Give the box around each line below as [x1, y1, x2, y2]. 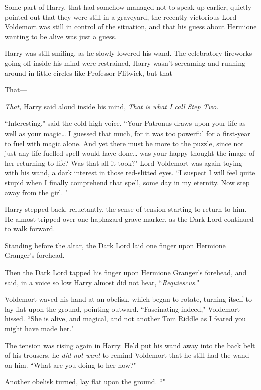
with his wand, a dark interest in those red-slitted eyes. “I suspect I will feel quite [5, 167, 255, 178]
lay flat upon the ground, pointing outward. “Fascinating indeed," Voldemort [5, 303, 240, 314]
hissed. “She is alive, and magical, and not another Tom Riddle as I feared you [5, 313, 246, 324]
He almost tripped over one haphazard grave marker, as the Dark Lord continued [5, 213, 254, 224]
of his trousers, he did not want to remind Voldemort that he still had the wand [5, 350, 249, 360]
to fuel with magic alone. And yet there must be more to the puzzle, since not [5, 138, 244, 148]
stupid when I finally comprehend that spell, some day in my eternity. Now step [5, 177, 250, 187]
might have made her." [5, 323, 74, 334]
